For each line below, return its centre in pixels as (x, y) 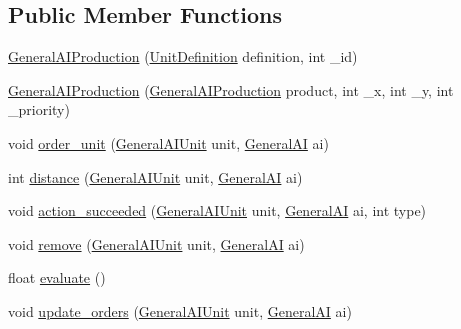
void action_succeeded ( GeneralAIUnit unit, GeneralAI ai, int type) (217, 210)
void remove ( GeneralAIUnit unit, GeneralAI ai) (156, 243)
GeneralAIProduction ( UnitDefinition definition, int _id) (183, 56)
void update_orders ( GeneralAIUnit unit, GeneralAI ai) (180, 310)
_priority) (39, 109)
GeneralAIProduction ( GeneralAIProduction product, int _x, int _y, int (231, 89)
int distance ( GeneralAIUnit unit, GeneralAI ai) (155, 176)
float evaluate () (57, 277)
